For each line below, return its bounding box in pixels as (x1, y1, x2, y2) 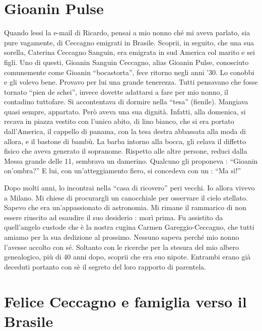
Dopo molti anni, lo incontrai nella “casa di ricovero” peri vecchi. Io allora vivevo (4, 182, 255, 193)
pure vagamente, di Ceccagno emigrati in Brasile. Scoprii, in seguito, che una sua (4, 37, 254, 47)
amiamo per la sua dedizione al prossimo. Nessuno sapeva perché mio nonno (4, 232, 239, 242)
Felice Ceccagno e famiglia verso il (4, 291, 247, 311)
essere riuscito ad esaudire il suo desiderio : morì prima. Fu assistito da (4, 212, 223, 222)
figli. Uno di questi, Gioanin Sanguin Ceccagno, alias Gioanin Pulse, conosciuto (4, 56, 249, 67)
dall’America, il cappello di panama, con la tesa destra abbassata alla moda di (4, 126, 246, 137)
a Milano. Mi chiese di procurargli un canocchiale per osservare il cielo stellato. (4, 192, 248, 203)
